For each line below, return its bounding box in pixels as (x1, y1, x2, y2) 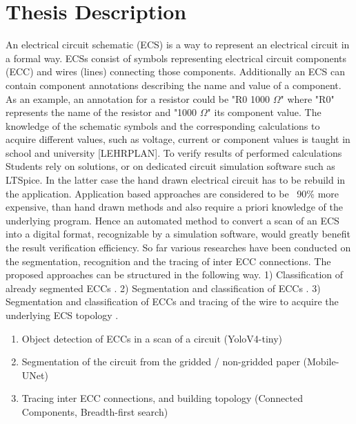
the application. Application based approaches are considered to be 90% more (6, 186, 339, 200)
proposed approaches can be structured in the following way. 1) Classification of (6, 267, 344, 282)
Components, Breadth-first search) (21, 404, 168, 418)
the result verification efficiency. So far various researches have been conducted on (6, 240, 351, 255)
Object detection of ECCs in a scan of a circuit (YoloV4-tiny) (21, 331, 283, 345)
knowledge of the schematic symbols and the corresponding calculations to (6, 118, 320, 133)
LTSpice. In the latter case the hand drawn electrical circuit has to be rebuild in (6, 173, 346, 187)
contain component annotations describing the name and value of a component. (6, 77, 342, 92)
